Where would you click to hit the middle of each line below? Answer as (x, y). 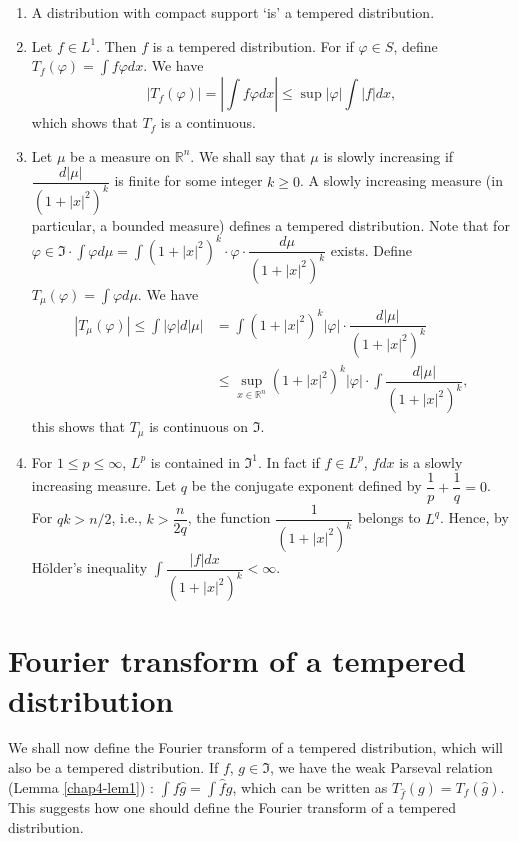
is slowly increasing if (388, 155)
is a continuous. (208, 122)
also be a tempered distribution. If (113, 767)
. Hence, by (474, 517)
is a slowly (431, 461)
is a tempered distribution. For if (253, 45)
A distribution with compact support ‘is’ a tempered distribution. (233, 12)
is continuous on (199, 426)
